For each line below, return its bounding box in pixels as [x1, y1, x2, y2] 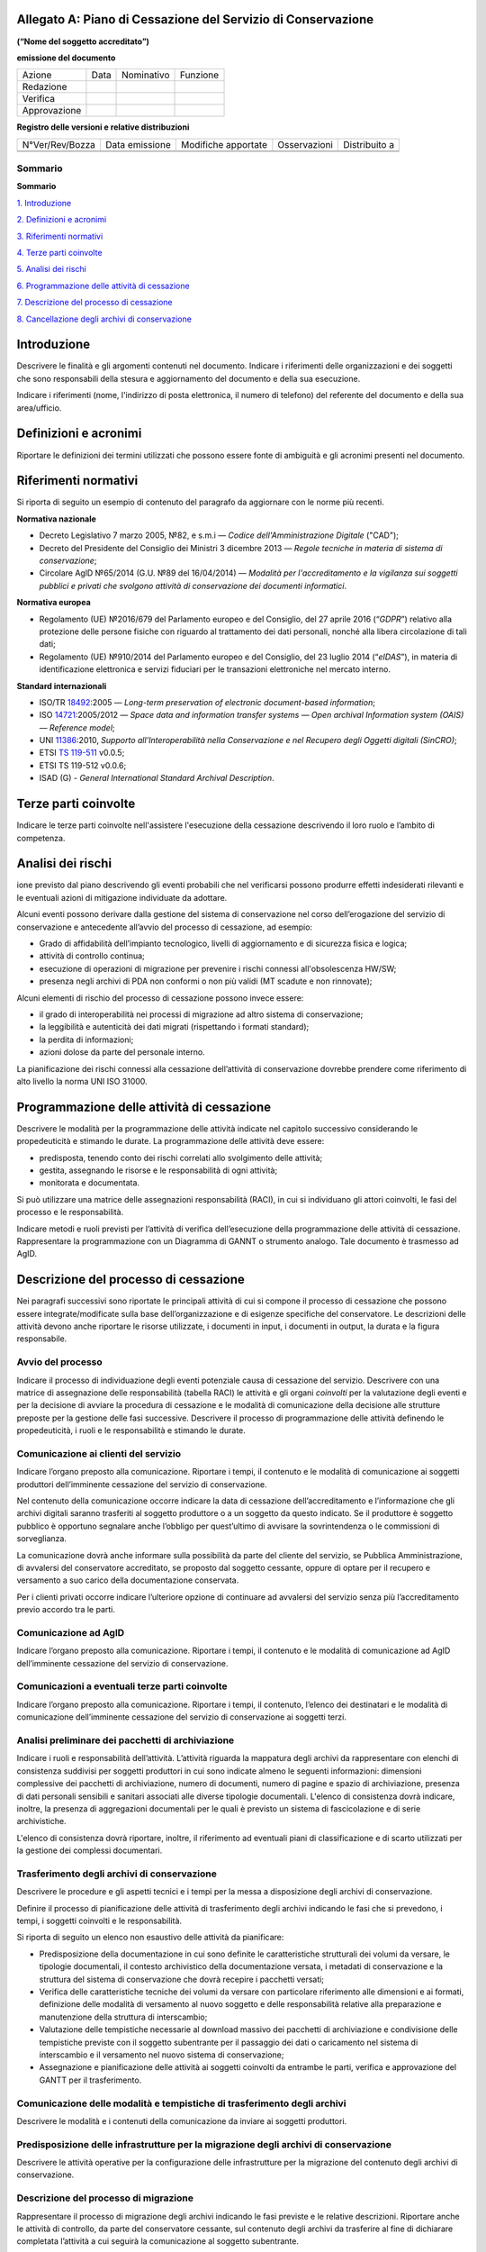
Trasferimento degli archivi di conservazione [16, 1867, 218, 1880]
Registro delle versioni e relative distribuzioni [16, 122, 190, 132]
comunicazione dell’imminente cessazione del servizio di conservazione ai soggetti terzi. [16, 1712, 346, 1722]
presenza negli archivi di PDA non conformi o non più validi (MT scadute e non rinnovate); [39, 976, 373, 986]
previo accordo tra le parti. [16, 1604, 116, 1615]
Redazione [22, 81, 67, 94]
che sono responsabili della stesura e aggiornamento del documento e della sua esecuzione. [16, 373, 361, 384]
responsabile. [16, 1333, 67, 1344]
